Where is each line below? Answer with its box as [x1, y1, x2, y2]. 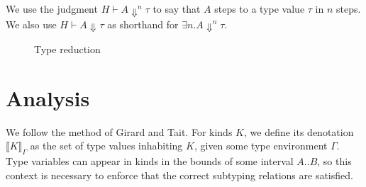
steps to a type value [214, 1, 305, 16]
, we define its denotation [243, 124, 354, 139]
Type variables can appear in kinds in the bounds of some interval [6, 154, 294, 169]
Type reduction [34, 42, 101, 56]
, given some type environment [194, 138, 328, 153]
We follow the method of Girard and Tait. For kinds [6, 124, 233, 139]
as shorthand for [107, 16, 179, 31]
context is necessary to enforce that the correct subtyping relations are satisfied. [6, 167, 353, 182]
